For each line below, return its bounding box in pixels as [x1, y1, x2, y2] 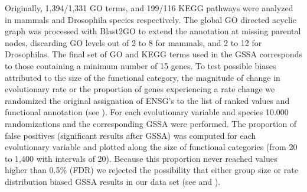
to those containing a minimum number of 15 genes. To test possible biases [5, 59, 276, 71]
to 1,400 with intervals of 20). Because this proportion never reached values [5, 152, 277, 164]
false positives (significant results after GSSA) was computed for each [5, 129, 256, 141]
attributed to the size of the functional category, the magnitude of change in [5, 71, 280, 83]
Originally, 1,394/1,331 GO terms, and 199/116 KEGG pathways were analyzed [5, 2, 293, 14]
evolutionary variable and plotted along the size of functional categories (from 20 [5, 141, 298, 153]
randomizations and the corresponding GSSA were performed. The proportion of [5, 117, 297, 129]
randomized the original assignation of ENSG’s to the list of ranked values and [5, 94, 290, 106]
